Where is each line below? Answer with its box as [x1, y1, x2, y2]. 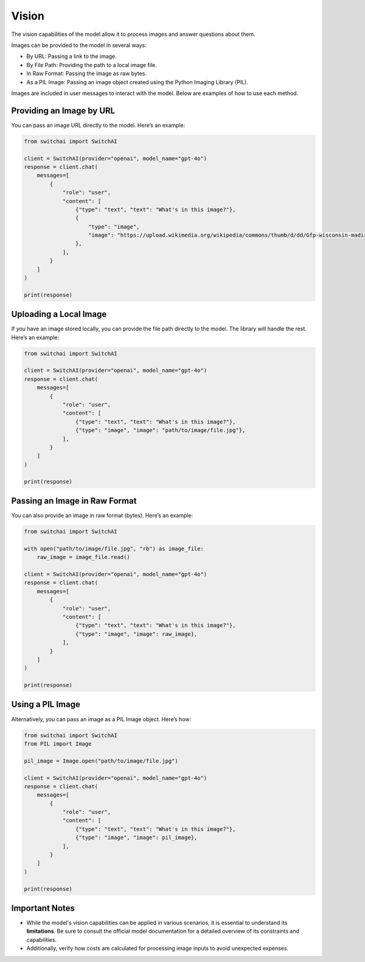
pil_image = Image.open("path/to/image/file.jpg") [24, 757, 179, 764]
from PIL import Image [24, 740, 92, 747]
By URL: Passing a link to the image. [26, 52, 117, 60]
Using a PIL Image [11, 699, 80, 710]
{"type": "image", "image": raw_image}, [75, 630, 198, 637]
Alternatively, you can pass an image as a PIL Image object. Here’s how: [11, 715, 192, 722]
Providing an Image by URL [11, 105, 116, 116]
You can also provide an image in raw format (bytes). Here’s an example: [11, 512, 193, 519]
